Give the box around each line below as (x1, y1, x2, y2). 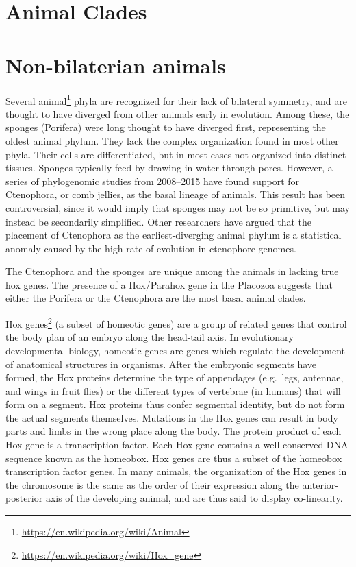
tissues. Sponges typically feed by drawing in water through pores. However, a (5, 160, 333, 175)
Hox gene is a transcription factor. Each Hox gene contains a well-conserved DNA (5, 437, 348, 452)
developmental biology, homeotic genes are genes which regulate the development (5, 343, 346, 357)
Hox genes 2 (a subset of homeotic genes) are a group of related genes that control (5, 315, 347, 330)
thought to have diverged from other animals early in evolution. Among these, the (5, 106, 350, 121)
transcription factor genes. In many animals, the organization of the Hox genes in (5, 464, 347, 479)
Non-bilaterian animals (5, 51, 226, 79)
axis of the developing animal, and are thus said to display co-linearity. (45, 491, 343, 505)
